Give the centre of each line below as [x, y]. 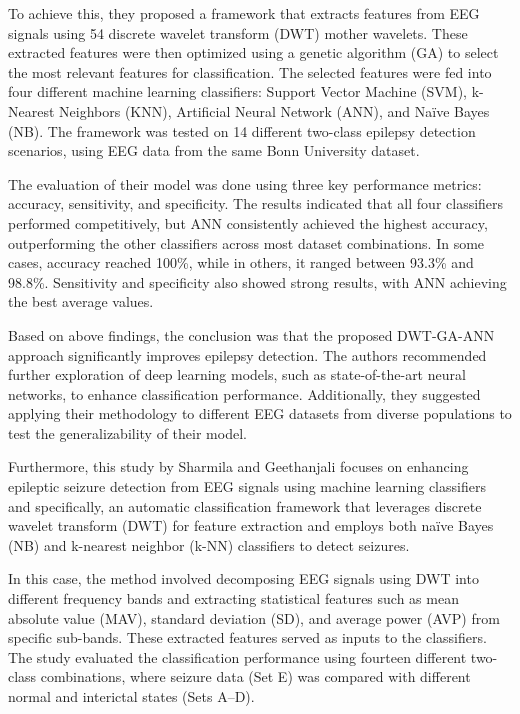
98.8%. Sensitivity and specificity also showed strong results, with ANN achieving [257, 281]
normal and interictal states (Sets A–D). [131, 696]
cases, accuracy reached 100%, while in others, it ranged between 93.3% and [241, 262]
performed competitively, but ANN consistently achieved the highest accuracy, [248, 222]
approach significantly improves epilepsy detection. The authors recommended [247, 354]
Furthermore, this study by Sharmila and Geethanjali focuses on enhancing [238, 466]
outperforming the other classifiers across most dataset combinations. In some [246, 242]
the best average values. [81, 301]
